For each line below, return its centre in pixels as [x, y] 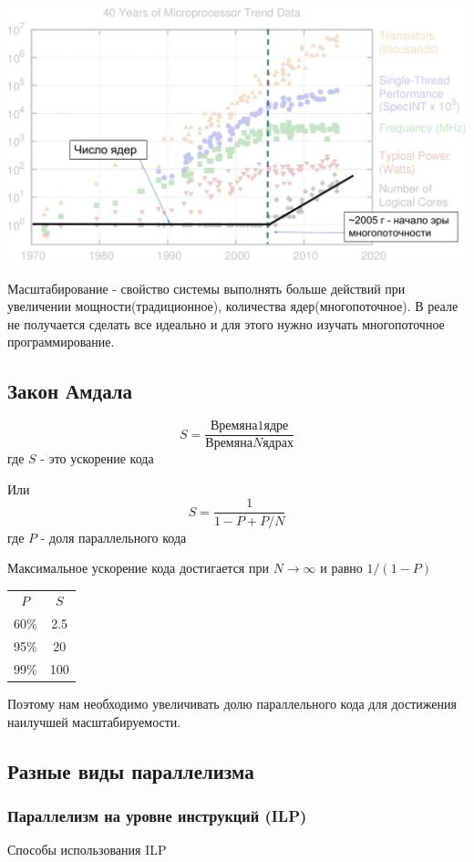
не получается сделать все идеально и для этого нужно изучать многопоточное [226, 323]
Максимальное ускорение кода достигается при [138, 568]
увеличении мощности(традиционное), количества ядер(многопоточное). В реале [233, 306]
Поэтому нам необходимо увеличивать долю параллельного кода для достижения [232, 704]
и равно [341, 568]
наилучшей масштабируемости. [94, 721]
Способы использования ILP [87, 850]
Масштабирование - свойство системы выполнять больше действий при [206, 288]
